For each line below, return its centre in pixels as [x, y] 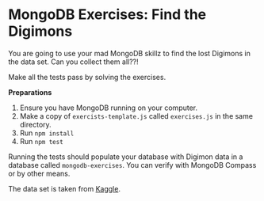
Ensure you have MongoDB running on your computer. [109, 108]
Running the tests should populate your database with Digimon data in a [126, 157]
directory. [35, 124]
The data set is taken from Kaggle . [65, 188]
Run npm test [41, 141]
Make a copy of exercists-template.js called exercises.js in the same [136, 116]
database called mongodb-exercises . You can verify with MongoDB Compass [132, 165]
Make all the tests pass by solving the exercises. [87, 77]
